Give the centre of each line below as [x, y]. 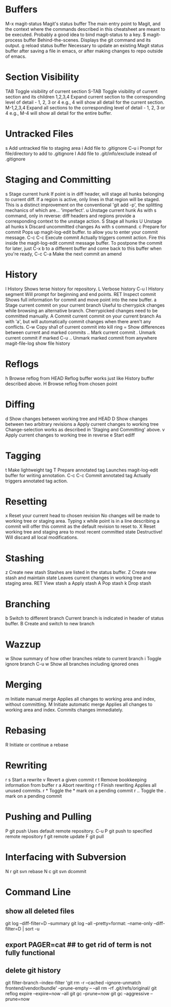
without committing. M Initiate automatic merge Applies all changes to [79, 704]
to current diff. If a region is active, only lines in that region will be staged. [83, 199]
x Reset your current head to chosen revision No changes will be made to [83, 516]
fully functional [30, 953]
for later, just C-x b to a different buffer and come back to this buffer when [84, 248]
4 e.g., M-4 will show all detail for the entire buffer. [59, 113]
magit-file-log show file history [38, 343]
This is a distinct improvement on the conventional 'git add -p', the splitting [84, 205]
